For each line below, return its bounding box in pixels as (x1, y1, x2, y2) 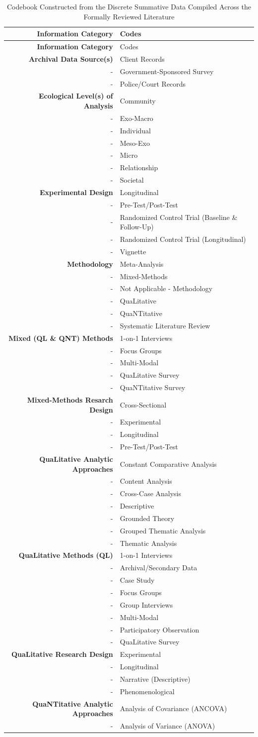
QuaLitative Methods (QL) (18, 550, 113, 560)
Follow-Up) (120, 221, 154, 232)
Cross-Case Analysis (120, 488, 182, 499)
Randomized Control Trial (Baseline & (120, 211, 238, 222)
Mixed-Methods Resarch (27, 395, 113, 405)
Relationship (120, 162, 158, 173)
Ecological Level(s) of (38, 91, 113, 101)
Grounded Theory (120, 513, 175, 523)
